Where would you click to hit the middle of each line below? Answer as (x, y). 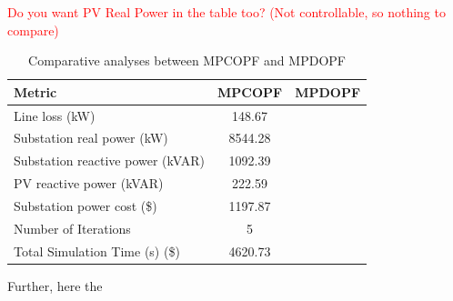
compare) (33, 30)
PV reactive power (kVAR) (89, 183)
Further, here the (55, 285)
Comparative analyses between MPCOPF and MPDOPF (187, 60)
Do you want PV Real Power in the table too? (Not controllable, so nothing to (226, 12)
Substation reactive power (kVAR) (109, 161)
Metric (35, 91)
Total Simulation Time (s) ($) (97, 251)
